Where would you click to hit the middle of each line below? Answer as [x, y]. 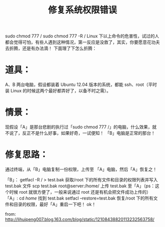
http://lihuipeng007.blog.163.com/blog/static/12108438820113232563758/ [80, 219]
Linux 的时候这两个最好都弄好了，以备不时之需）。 [61, 91]
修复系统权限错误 [82, 10]
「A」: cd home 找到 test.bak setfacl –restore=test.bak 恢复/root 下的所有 [79, 198]
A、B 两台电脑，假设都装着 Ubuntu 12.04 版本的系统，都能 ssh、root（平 [79, 85]
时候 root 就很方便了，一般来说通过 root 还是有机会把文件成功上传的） [80, 192]
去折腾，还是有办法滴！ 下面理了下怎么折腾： [51, 48]
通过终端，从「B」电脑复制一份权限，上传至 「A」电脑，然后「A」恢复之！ [81, 169]
